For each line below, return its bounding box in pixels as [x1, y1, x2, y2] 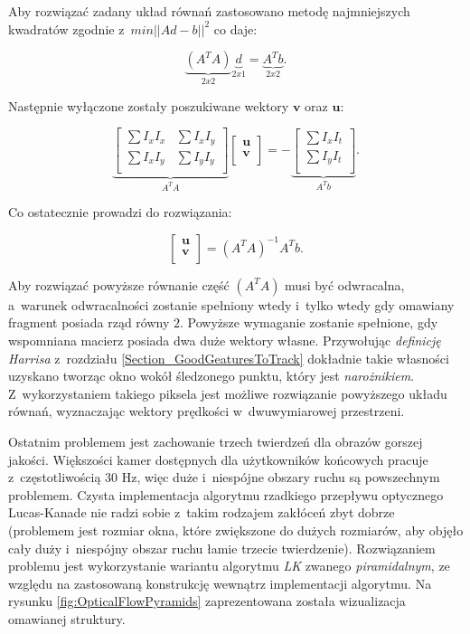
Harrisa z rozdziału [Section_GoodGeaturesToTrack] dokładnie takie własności [8, 348, 449, 367]
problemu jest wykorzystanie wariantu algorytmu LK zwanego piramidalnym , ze [8, 556, 450, 575]
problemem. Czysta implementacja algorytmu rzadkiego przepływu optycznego [8, 485, 444, 504]
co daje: [213, 19, 258, 38]
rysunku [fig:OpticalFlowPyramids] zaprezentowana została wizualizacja [8, 591, 406, 610]
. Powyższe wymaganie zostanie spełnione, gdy [179, 313, 438, 332]
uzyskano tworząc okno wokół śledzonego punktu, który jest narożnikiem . [8, 366, 415, 385]
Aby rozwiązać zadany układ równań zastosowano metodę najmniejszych [8, 2, 410, 20]
